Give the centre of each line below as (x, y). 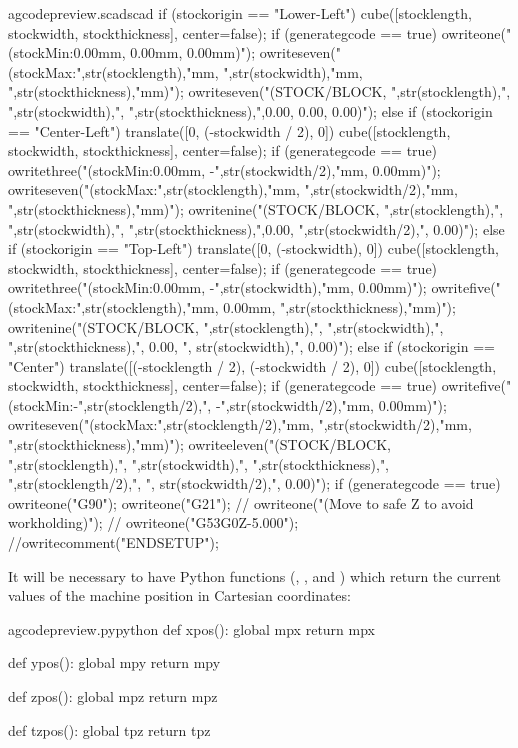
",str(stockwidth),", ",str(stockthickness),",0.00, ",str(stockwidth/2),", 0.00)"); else (256, 228)
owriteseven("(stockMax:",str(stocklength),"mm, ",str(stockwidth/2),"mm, (233, 189)
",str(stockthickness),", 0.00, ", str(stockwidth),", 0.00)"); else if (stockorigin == (251, 346)
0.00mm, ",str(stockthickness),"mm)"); (339, 306)
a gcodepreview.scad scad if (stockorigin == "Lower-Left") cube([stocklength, (240, 13)
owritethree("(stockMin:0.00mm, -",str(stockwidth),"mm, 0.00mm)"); (217, 287)
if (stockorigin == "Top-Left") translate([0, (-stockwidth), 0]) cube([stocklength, (253, 248)
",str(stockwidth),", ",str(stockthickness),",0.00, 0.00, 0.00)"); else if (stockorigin (250, 110)
